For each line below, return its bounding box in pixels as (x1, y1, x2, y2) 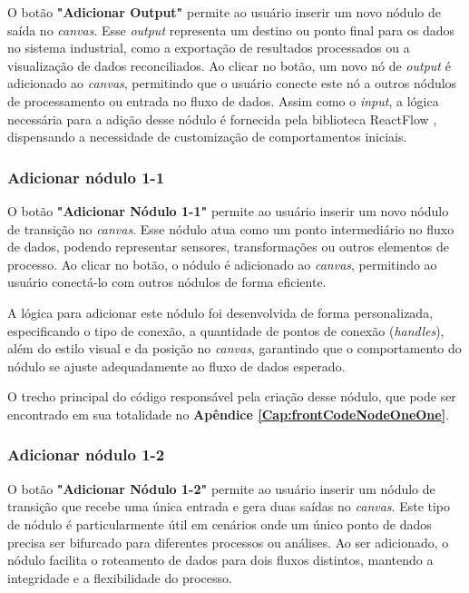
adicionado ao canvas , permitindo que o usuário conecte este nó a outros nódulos (7, 74, 457, 93)
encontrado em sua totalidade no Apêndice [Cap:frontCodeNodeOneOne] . (7, 404, 450, 423)
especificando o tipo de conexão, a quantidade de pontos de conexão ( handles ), (7, 321, 445, 340)
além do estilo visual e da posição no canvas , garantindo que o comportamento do (7, 339, 462, 358)
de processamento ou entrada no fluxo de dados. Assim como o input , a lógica (7, 91, 439, 110)
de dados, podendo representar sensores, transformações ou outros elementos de (7, 237, 450, 256)
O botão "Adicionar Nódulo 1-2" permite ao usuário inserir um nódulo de (7, 479, 435, 498)
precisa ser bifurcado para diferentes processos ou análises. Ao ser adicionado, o (7, 532, 449, 551)
